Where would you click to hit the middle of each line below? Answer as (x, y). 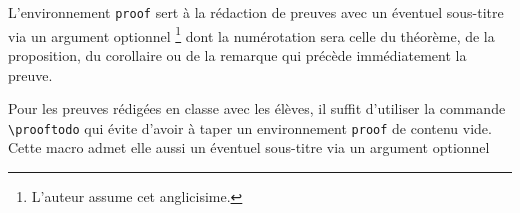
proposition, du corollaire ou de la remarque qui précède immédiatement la (237, 54)
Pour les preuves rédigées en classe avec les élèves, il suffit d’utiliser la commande (257, 108)
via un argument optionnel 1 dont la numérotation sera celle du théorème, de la (251, 34)
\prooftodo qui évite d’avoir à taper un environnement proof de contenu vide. (250, 127)
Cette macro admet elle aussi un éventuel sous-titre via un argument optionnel (249, 147)
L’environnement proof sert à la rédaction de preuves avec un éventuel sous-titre (256, 12)
